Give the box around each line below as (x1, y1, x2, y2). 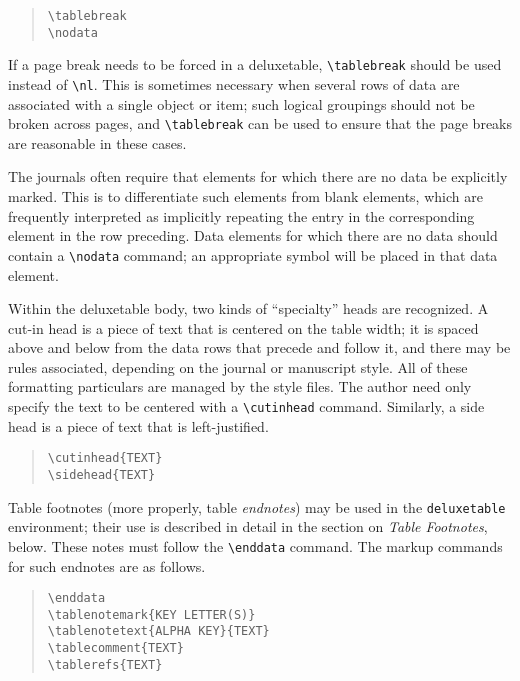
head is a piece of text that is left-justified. (8, 415, 269, 436)
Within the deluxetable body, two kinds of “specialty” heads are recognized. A (8, 298, 489, 319)
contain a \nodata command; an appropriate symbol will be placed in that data (8, 244, 498, 265)
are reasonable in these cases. (8, 132, 187, 153)
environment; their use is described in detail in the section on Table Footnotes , (8, 516, 488, 537)
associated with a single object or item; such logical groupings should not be (8, 93, 475, 114)
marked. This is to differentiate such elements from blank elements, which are (8, 186, 483, 207)
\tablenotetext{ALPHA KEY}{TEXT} (47, 624, 270, 639)
